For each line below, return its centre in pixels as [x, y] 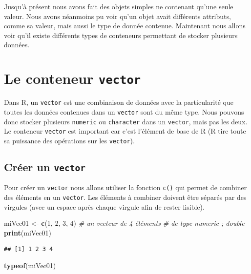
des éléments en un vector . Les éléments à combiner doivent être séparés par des [125, 197]
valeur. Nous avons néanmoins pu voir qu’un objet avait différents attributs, [117, 16]
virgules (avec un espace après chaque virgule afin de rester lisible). [104, 206]
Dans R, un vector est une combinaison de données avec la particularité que [119, 102]
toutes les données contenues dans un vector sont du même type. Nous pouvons [124, 111]
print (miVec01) [28, 232]
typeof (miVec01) [30, 265]
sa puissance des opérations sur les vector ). [69, 140]
